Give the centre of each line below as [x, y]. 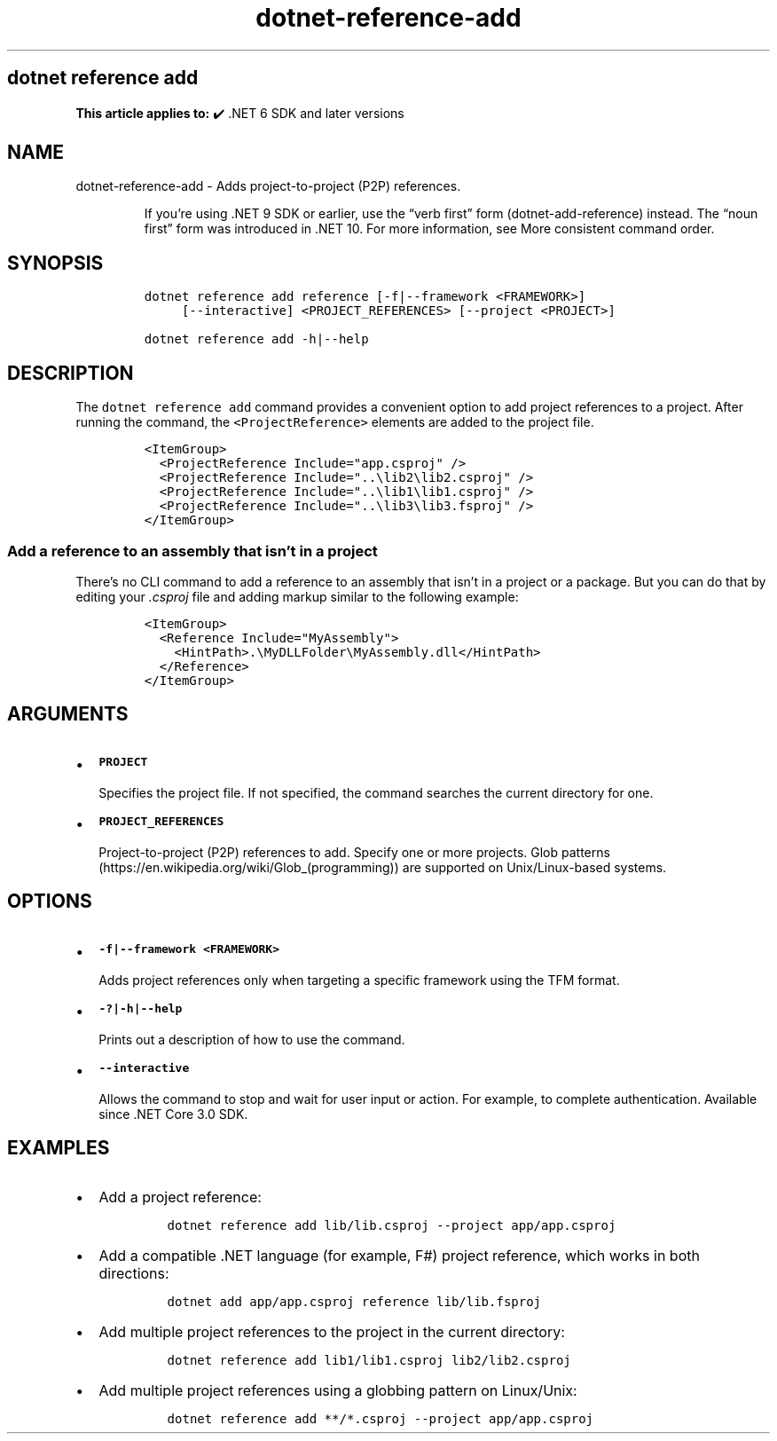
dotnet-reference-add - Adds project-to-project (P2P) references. [268, 186]
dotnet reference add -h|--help [256, 339]
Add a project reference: [180, 1197]
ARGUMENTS [68, 714]
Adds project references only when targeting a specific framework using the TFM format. [359, 980]
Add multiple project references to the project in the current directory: [332, 1332]
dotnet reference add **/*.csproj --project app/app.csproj [381, 1419]
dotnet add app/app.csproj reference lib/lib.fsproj [354, 1302]
